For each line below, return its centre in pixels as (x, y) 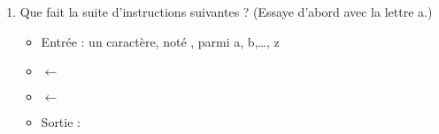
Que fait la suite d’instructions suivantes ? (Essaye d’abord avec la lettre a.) (226, 11)
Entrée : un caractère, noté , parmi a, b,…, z (160, 41)
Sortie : (61, 122)
